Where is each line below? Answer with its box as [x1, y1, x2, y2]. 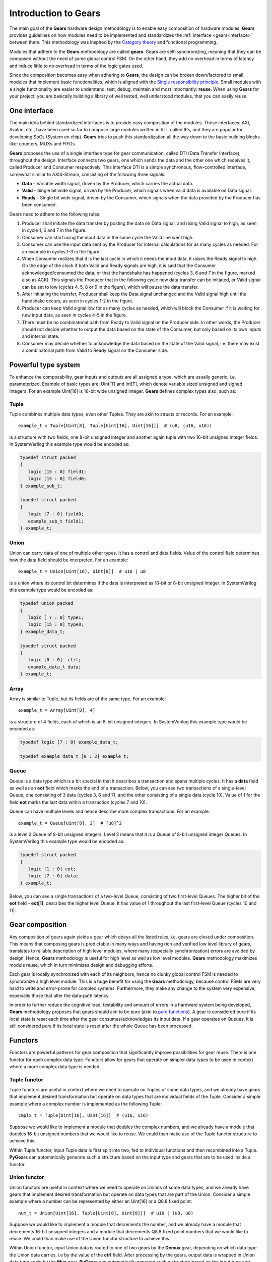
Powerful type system [9, 360, 80, 369]
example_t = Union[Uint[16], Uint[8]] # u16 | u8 [18, 568, 146, 574]
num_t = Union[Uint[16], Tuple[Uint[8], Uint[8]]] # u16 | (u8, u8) [18, 1210, 194, 1216]
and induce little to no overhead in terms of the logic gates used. [9, 63, 144, 69]
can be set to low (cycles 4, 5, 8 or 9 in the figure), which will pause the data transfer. [22, 284, 199, 290]
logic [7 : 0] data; [28, 873, 79, 879]
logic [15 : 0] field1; [28, 468, 87, 475]
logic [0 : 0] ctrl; [28, 657, 82, 663]
